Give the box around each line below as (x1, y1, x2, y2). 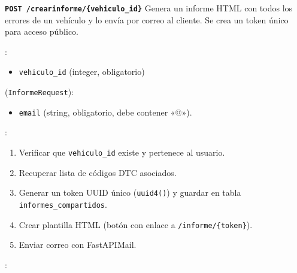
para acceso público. (5, 25, 79, 38)
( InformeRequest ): (5, 86, 74, 98)
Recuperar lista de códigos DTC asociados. (19, 166, 177, 178)
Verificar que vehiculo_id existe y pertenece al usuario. (19, 146, 225, 158)
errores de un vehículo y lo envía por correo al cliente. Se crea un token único (5, 13, 289, 26)
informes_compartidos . (19, 198, 107, 210)
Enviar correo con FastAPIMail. (19, 238, 137, 251)
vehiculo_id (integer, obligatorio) (19, 65, 145, 78)
